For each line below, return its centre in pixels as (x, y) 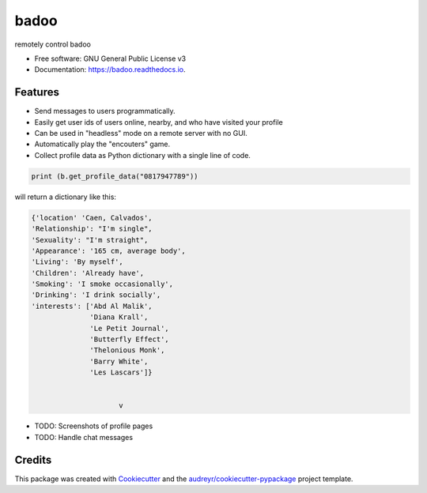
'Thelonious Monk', (127, 350)
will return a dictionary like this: (65, 197)
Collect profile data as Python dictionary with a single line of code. (142, 155)
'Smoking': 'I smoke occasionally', (102, 284)
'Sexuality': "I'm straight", (90, 240)
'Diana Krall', (119, 317)
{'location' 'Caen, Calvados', (92, 218)
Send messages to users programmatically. (105, 111)
